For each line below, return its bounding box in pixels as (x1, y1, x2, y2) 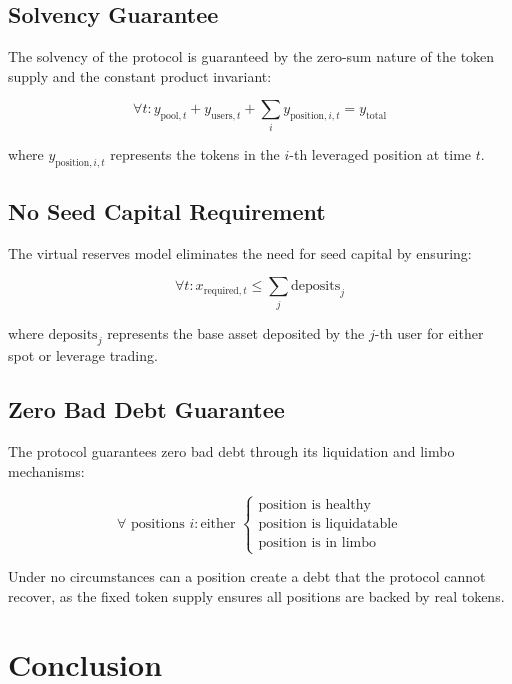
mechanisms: (8, 460, 85, 481)
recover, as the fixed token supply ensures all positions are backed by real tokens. (8, 585, 505, 606)
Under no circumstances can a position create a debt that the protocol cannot (8, 566, 486, 587)
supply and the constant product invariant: (8, 65, 272, 86)
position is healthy (258, 497, 371, 512)
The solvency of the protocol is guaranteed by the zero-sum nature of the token (8, 46, 495, 67)
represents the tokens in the (110, 143, 280, 164)
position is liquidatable (258, 516, 398, 531)
